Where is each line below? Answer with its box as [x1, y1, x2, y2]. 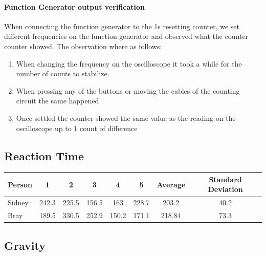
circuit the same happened [16, 95, 99, 106]
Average [157, 179, 186, 189]
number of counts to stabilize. [16, 68, 109, 79]
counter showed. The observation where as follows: [4, 40, 162, 51]
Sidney [8, 197, 29, 208]
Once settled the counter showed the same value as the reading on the [16, 112, 236, 123]
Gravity [4, 237, 46, 253]
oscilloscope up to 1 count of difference [16, 122, 138, 133]
